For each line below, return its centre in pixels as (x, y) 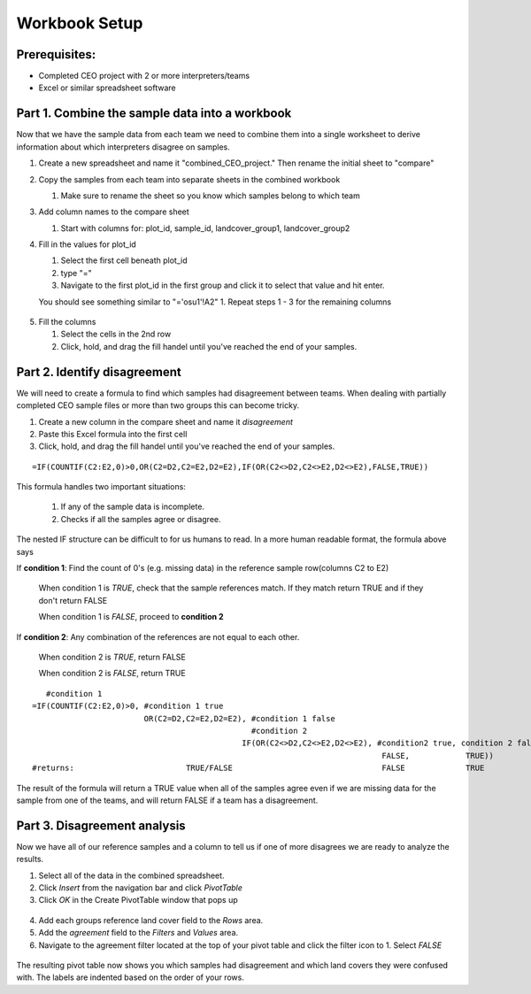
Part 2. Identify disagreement (99, 372)
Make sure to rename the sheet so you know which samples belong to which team (210, 196)
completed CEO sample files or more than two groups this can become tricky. (158, 405)
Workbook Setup (80, 23)
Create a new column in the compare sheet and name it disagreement (166, 421)
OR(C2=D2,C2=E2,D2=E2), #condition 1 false (239, 718)
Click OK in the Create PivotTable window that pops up (138, 900)
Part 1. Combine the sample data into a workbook (154, 114)
